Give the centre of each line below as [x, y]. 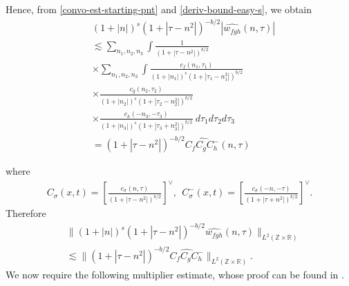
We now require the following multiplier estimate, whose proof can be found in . [175, 274]
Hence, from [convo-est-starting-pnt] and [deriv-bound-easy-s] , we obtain [159, 9]
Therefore [26, 213]
